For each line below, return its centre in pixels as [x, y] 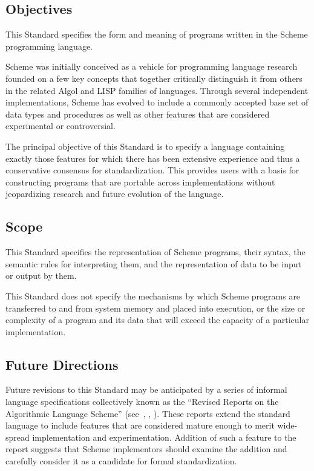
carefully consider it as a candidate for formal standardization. [121, 461]
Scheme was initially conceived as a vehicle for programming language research [152, 66]
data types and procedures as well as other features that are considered [138, 114]
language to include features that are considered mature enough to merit [140, 425]
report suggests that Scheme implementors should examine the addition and [146, 449]
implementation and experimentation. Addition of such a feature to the [164, 437]
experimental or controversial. [61, 126]
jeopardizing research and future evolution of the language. [115, 194]
